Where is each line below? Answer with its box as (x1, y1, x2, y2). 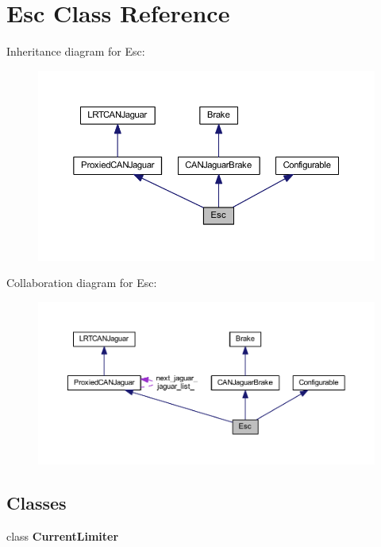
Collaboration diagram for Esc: (6, 274, 157, 291)
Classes (6, 491, 67, 515)
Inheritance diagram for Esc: (6, 43, 145, 60)
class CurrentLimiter (6, 528, 119, 545)
